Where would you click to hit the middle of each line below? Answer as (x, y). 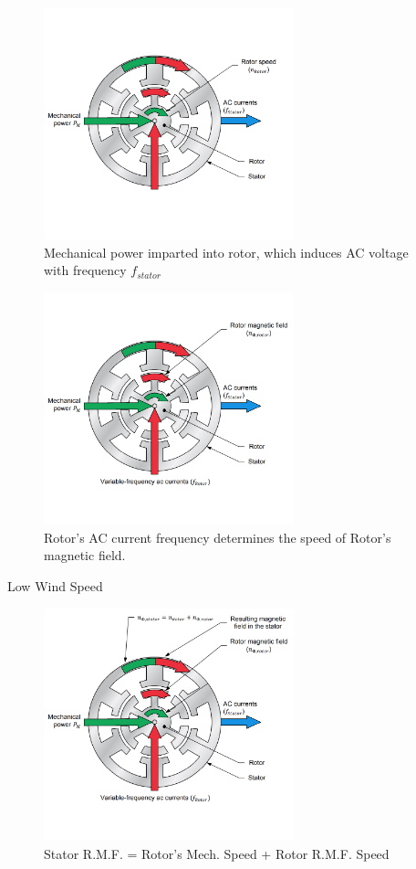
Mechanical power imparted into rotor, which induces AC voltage (226, 252)
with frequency (85, 270)
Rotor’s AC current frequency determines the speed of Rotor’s (218, 537)
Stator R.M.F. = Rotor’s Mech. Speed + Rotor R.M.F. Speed (217, 853)
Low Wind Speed (55, 586)
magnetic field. (85, 555)
